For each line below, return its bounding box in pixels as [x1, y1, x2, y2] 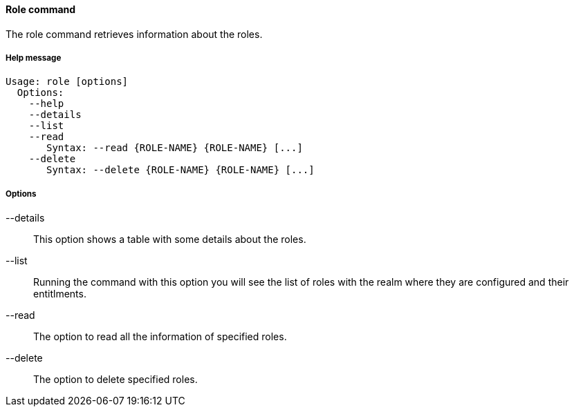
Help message [6, 53, 62, 63]
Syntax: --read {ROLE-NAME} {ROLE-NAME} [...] [46, 142, 303, 154]
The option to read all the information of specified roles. [33, 331, 287, 343]
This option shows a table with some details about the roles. [33, 233, 306, 246]
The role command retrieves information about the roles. [6, 28, 263, 40]
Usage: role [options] [6, 76, 129, 88]
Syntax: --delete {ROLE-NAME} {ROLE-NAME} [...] [46, 164, 315, 176]
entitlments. [33, 288, 86, 300]
